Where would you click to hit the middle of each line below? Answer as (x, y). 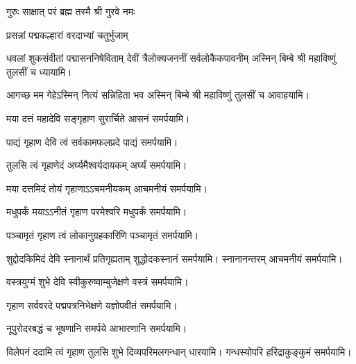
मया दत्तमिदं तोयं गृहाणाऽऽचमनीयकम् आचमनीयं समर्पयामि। (107, 188)
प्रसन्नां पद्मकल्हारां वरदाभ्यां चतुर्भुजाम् (67, 34)
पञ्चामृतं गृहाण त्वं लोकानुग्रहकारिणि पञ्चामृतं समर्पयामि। (103, 234)
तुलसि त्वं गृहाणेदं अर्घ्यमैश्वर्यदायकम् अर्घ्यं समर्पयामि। (97, 165)
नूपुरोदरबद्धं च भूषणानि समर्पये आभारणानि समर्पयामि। (97, 328)
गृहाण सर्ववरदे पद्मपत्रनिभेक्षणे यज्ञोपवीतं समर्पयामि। (92, 305)
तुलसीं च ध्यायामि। (39, 71)
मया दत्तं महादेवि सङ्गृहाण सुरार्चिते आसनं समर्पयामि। (98, 118)
